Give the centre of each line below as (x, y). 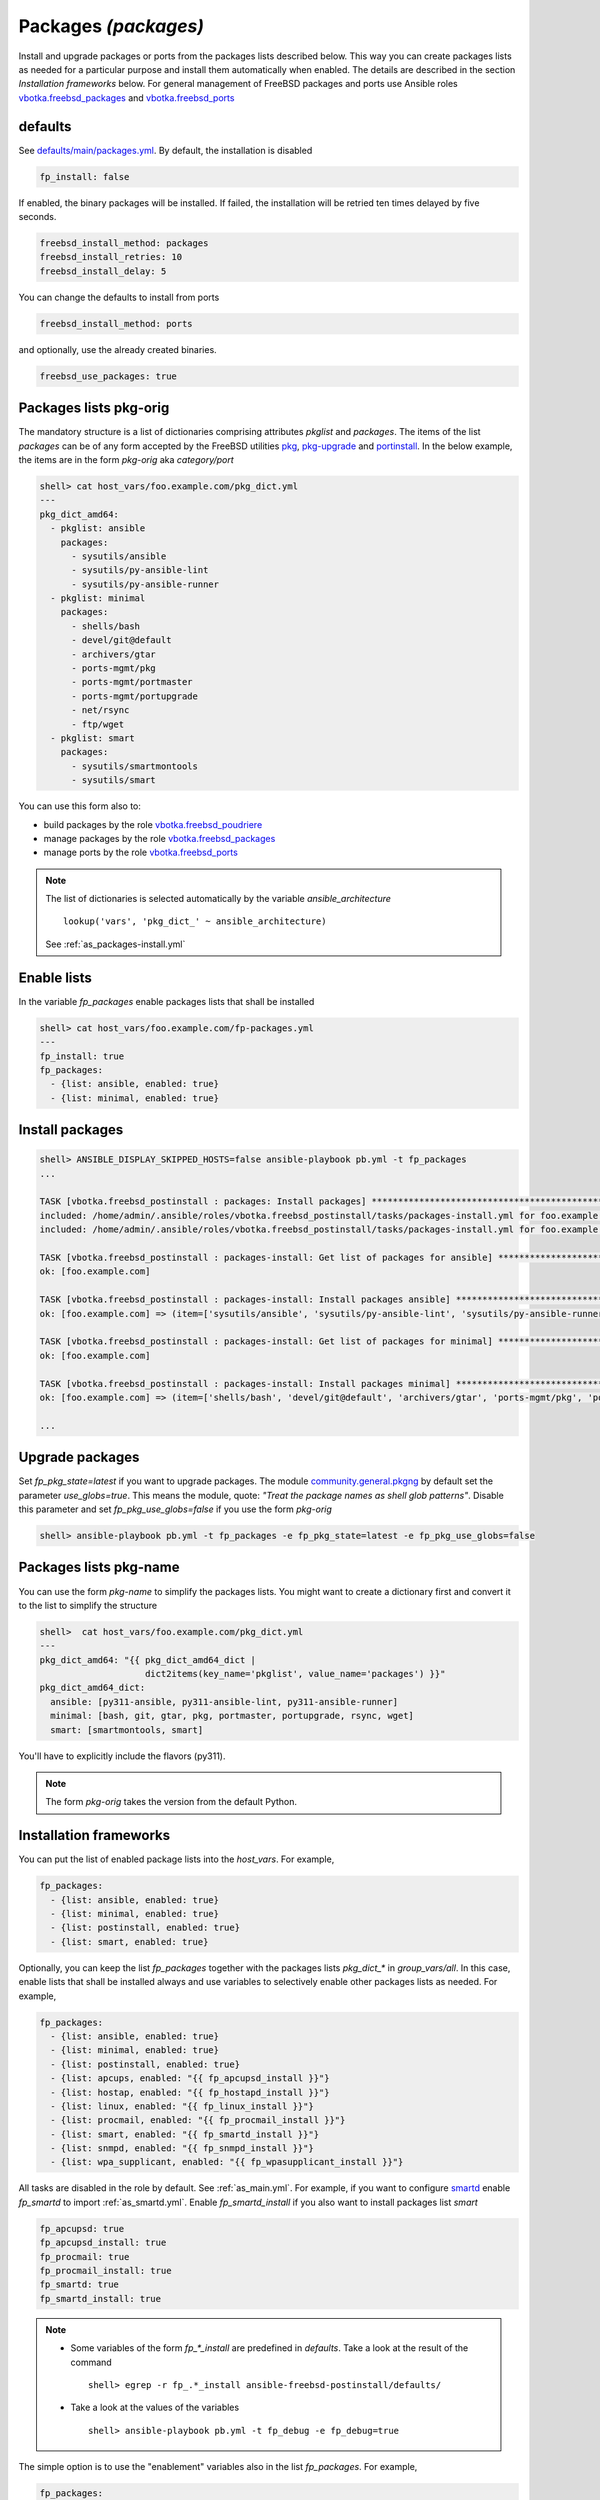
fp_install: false (84, 176)
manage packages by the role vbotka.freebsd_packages (159, 838)
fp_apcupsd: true (82, 2228)
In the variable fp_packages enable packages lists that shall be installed (166, 1001)
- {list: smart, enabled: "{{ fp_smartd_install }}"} (185, 2134)
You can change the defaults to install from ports (119, 297)
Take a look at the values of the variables (155, 2407)
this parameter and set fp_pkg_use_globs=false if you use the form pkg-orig (175, 1509)
